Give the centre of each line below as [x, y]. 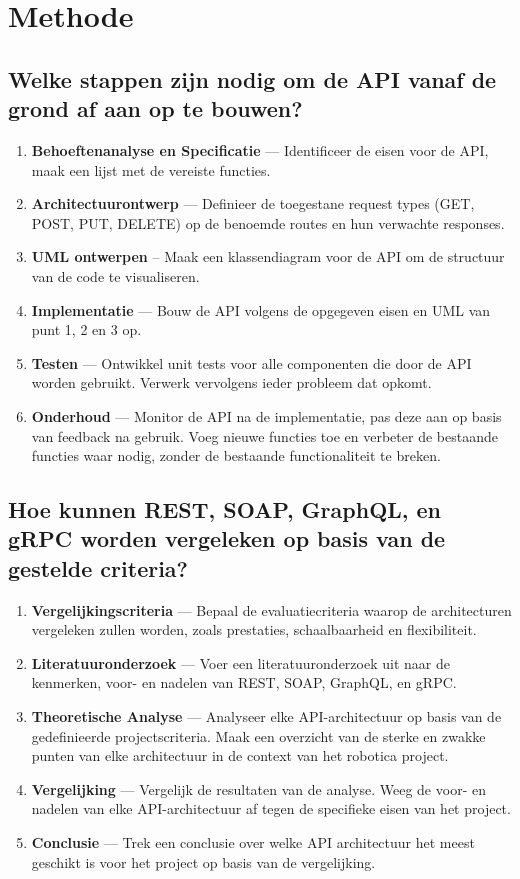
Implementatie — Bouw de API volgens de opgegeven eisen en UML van [261, 309]
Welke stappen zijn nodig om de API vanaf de [252, 78]
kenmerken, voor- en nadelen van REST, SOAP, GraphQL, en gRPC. [244, 682]
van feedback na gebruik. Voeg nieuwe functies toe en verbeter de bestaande [264, 435]
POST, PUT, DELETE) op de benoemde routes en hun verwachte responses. [268, 222]
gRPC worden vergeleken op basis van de [227, 538]
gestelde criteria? [98, 567]
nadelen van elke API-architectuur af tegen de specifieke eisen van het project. [271, 808]
